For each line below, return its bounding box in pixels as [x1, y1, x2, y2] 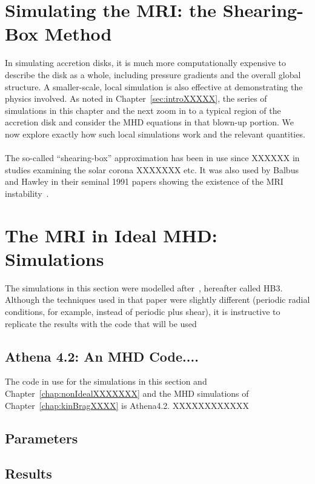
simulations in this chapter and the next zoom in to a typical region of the [5, 104, 281, 116]
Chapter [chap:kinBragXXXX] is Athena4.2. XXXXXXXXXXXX [5, 399, 249, 411]
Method [44, 21, 112, 46]
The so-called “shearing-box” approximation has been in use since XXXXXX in [5, 151, 300, 164]
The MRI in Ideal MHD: [5, 222, 217, 247]
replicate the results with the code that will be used [5, 317, 197, 330]
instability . [5, 187, 49, 199]
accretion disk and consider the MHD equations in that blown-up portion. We [5, 116, 294, 128]
